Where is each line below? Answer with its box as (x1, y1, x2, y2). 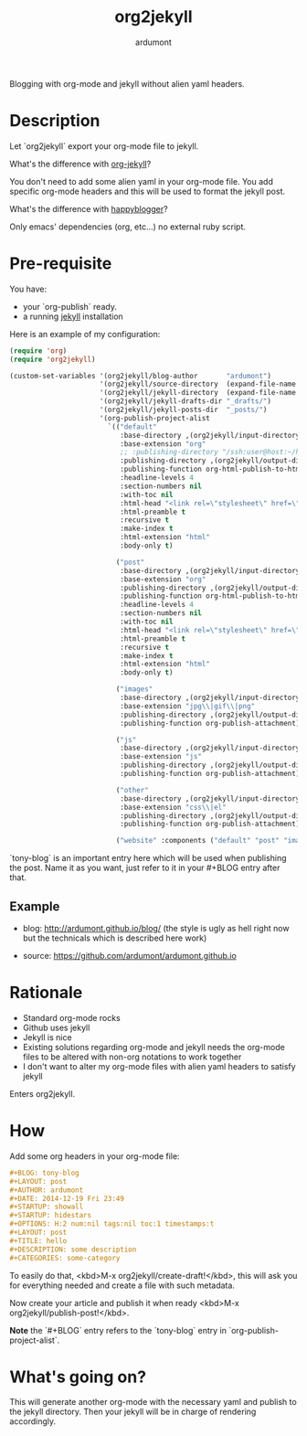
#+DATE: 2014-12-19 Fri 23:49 (9, 1194, 125, 1203)
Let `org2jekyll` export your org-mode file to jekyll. (9, 140, 199, 152)
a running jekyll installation (22, 311, 123, 322)
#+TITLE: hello (9, 1236, 68, 1245)
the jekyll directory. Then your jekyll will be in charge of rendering (9, 1406, 257, 1418)
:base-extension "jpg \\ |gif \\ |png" (120, 701, 256, 710)
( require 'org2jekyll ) (9, 355, 96, 364)
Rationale (9, 983, 83, 1003)
